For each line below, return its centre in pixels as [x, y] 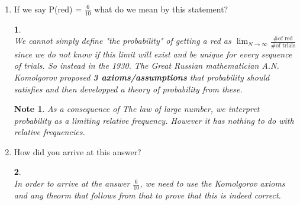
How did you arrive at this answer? [78, 151]
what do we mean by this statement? [161, 9]
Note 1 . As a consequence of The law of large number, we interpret [137, 109]
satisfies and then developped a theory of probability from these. [128, 89]
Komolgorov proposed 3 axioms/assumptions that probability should [142, 77]
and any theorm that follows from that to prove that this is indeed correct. [147, 195]
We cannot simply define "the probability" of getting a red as [122, 41]
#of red [283, 39]
